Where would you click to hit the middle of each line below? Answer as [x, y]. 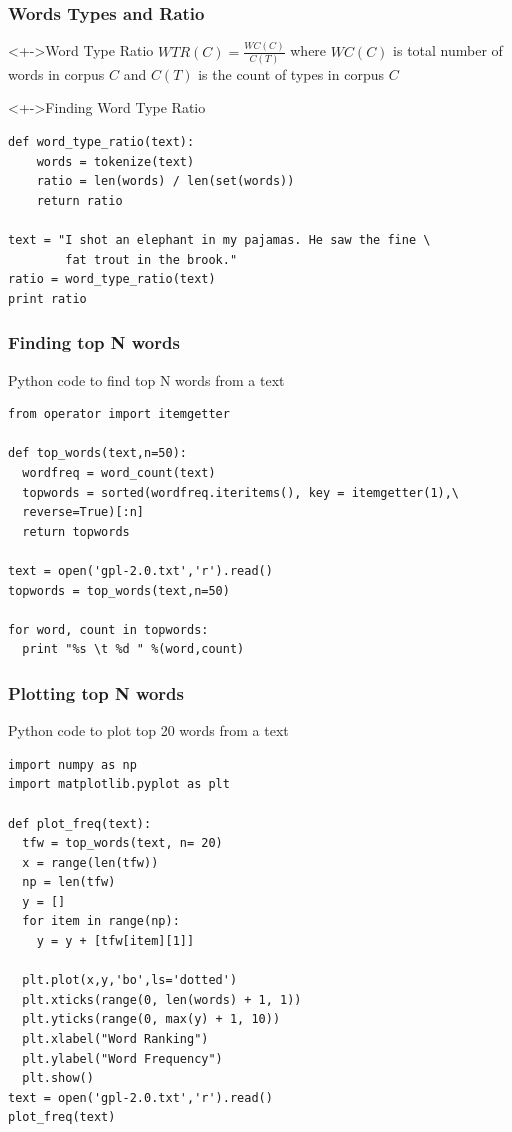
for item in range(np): [101, 921]
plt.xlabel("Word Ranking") [115, 1039]
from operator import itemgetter [119, 414]
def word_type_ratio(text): [101, 142]
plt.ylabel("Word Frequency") [122, 1058]
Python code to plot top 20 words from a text [148, 730]
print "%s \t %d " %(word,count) [133, 649]
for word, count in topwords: [108, 629]
